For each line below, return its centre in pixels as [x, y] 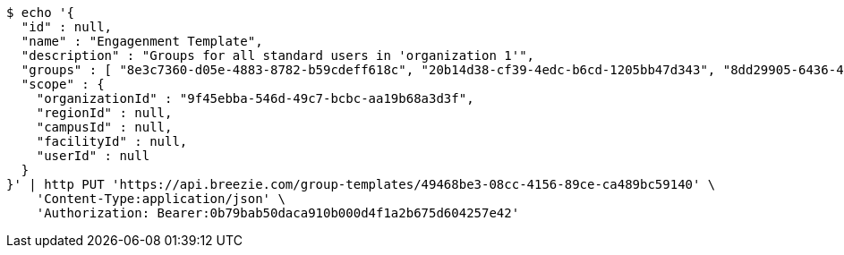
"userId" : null [93, 156]
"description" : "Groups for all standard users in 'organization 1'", [278, 55]
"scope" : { [63, 84]
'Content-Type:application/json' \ [161, 199]
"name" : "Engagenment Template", [142, 41]
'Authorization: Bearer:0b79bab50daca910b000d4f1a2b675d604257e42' [278, 213]
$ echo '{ [40, 13]
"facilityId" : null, [112, 141]
